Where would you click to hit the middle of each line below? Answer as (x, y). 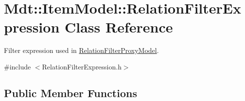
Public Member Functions (70, 93)
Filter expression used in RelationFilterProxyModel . (81, 50)
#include (17, 66)
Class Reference (119, 27)
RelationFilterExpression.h (82, 66)
